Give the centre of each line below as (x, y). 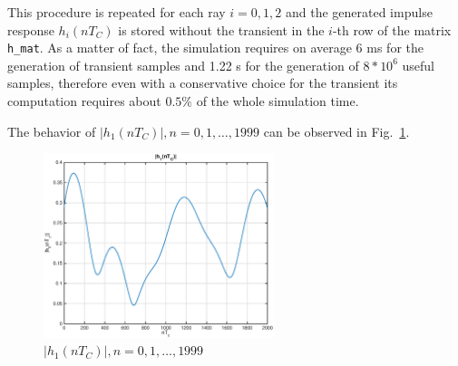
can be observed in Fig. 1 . (336, 131)
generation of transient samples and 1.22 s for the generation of (183, 65)
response (31, 29)
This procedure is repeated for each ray (117, 12)
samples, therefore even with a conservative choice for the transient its (203, 83)
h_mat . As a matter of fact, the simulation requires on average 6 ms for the (215, 48)
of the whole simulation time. (278, 101)
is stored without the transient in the (221, 29)
